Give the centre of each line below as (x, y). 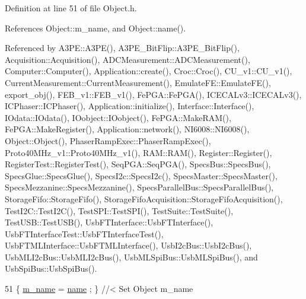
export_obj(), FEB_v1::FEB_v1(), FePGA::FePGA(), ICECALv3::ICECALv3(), (153, 94)
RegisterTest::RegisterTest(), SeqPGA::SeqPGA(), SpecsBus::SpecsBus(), (138, 164)
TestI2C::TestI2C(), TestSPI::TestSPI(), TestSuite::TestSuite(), (119, 210)
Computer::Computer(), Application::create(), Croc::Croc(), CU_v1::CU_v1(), (149, 71)
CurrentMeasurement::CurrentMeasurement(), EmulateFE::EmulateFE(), (138, 82)
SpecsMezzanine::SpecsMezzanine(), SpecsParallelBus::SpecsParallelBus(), (139, 187)
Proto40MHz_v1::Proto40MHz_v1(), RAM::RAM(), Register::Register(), (138, 152)
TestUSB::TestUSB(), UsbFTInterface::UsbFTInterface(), (109, 222)
